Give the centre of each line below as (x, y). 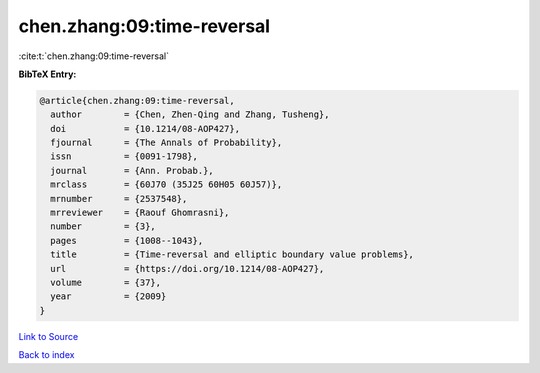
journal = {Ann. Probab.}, (132, 170)
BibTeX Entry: (47, 74)
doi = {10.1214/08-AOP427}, (145, 128)
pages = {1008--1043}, (127, 240)
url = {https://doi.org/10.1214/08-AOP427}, (187, 268)
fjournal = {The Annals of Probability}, (166, 143)
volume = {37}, (106, 282)
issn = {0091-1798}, (124, 156)
